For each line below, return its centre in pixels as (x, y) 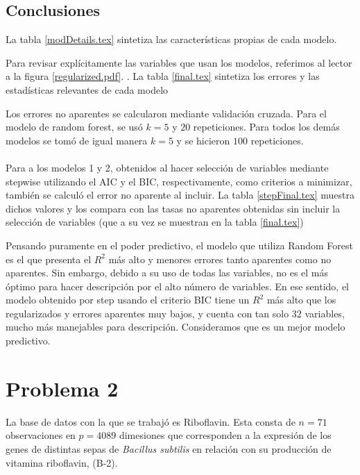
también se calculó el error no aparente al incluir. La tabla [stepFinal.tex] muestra (180, 195)
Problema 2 (62, 388)
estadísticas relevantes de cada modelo (87, 89)
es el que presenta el (49, 259)
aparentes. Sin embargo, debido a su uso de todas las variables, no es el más (167, 273)
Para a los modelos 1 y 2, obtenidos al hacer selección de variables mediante (167, 167)
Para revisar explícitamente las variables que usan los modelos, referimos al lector (179, 62)
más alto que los (301, 300)
